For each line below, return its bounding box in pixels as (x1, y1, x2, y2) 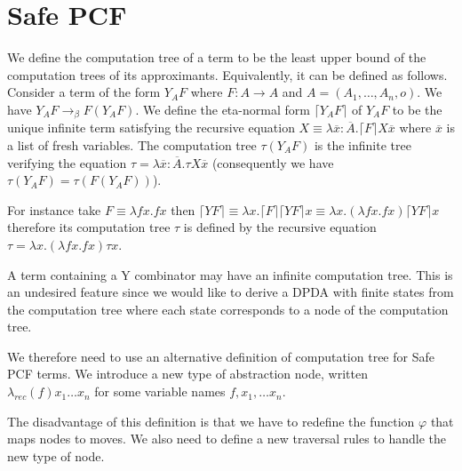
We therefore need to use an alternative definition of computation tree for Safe (7, 347, 434, 365)
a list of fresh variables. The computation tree (7, 135, 257, 154)
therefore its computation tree (7, 218, 171, 236)
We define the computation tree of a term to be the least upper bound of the (7, 48, 426, 67)
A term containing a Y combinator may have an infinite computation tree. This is (7, 265, 453, 283)
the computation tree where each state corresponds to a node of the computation (7, 299, 449, 318)
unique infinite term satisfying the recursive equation (7, 118, 295, 137)
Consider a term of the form (7, 83, 161, 101)
